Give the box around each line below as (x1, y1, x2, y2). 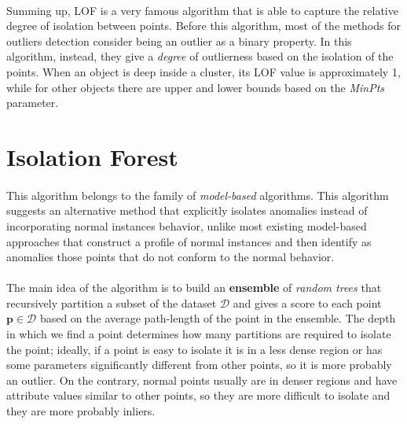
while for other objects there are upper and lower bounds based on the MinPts (6, 79, 385, 95)
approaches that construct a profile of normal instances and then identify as (6, 233, 372, 249)
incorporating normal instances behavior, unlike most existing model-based (6, 217, 367, 234)
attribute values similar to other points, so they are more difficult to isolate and (6, 387, 390, 404)
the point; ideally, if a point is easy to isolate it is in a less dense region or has (6, 341, 383, 357)
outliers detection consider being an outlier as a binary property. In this (6, 32, 352, 49)
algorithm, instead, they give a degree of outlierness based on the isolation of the (6, 48, 394, 65)
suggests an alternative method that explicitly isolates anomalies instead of (6, 202, 368, 219)
